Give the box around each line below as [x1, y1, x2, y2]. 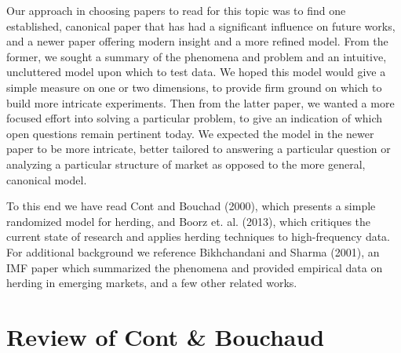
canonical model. [6, 171, 87, 187]
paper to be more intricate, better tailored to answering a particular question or [6, 140, 391, 157]
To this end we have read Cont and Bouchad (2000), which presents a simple [6, 198, 376, 214]
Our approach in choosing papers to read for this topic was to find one [6, 2, 346, 18]
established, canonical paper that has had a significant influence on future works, [6, 17, 396, 34]
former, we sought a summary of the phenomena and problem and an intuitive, [6, 48, 387, 64]
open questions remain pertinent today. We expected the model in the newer [6, 125, 374, 141]
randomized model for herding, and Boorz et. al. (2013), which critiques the [6, 213, 371, 229]
